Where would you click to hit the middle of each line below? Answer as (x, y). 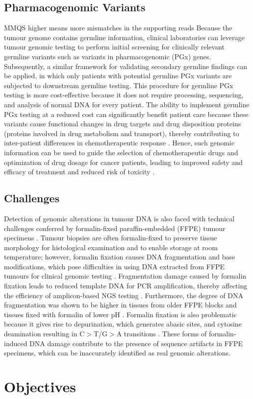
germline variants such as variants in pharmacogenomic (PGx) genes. (108, 56)
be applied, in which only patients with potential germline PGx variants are (118, 76)
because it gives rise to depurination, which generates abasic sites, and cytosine (123, 324)
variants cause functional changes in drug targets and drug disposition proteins (123, 124)
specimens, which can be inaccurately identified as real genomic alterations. (117, 353)
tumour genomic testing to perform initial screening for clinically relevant (114, 47)
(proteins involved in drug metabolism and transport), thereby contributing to (122, 133)
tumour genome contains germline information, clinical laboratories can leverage (124, 37)
